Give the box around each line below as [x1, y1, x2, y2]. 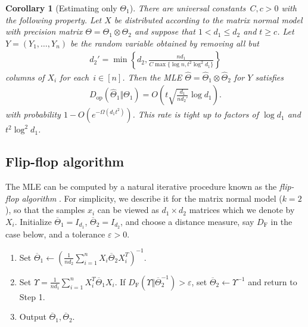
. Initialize [14, 215, 52, 227]
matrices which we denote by [189, 203, 295, 216]
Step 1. [19, 290, 45, 303]
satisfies [255, 70, 284, 83]
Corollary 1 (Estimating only [5, 2, 117, 14]
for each [60, 70, 89, 83]
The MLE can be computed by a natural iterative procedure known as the [5, 180, 277, 193]
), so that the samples [5, 203, 85, 216]
